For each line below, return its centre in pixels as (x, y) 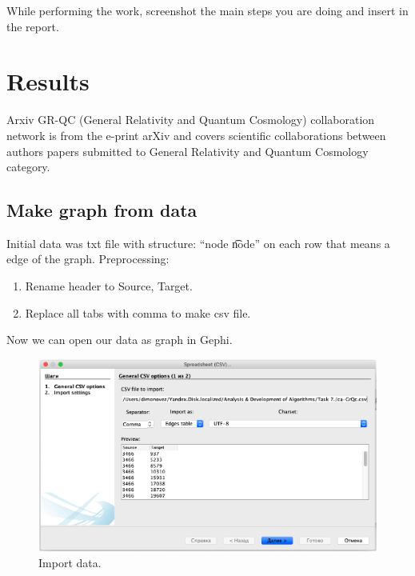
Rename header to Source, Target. (109, 286)
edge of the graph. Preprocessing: (88, 259)
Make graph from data (102, 210)
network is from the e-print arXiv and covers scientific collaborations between (196, 135)
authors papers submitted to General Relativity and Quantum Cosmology (188, 151)
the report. (33, 26)
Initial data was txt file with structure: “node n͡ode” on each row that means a (198, 243)
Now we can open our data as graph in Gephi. (120, 340)
